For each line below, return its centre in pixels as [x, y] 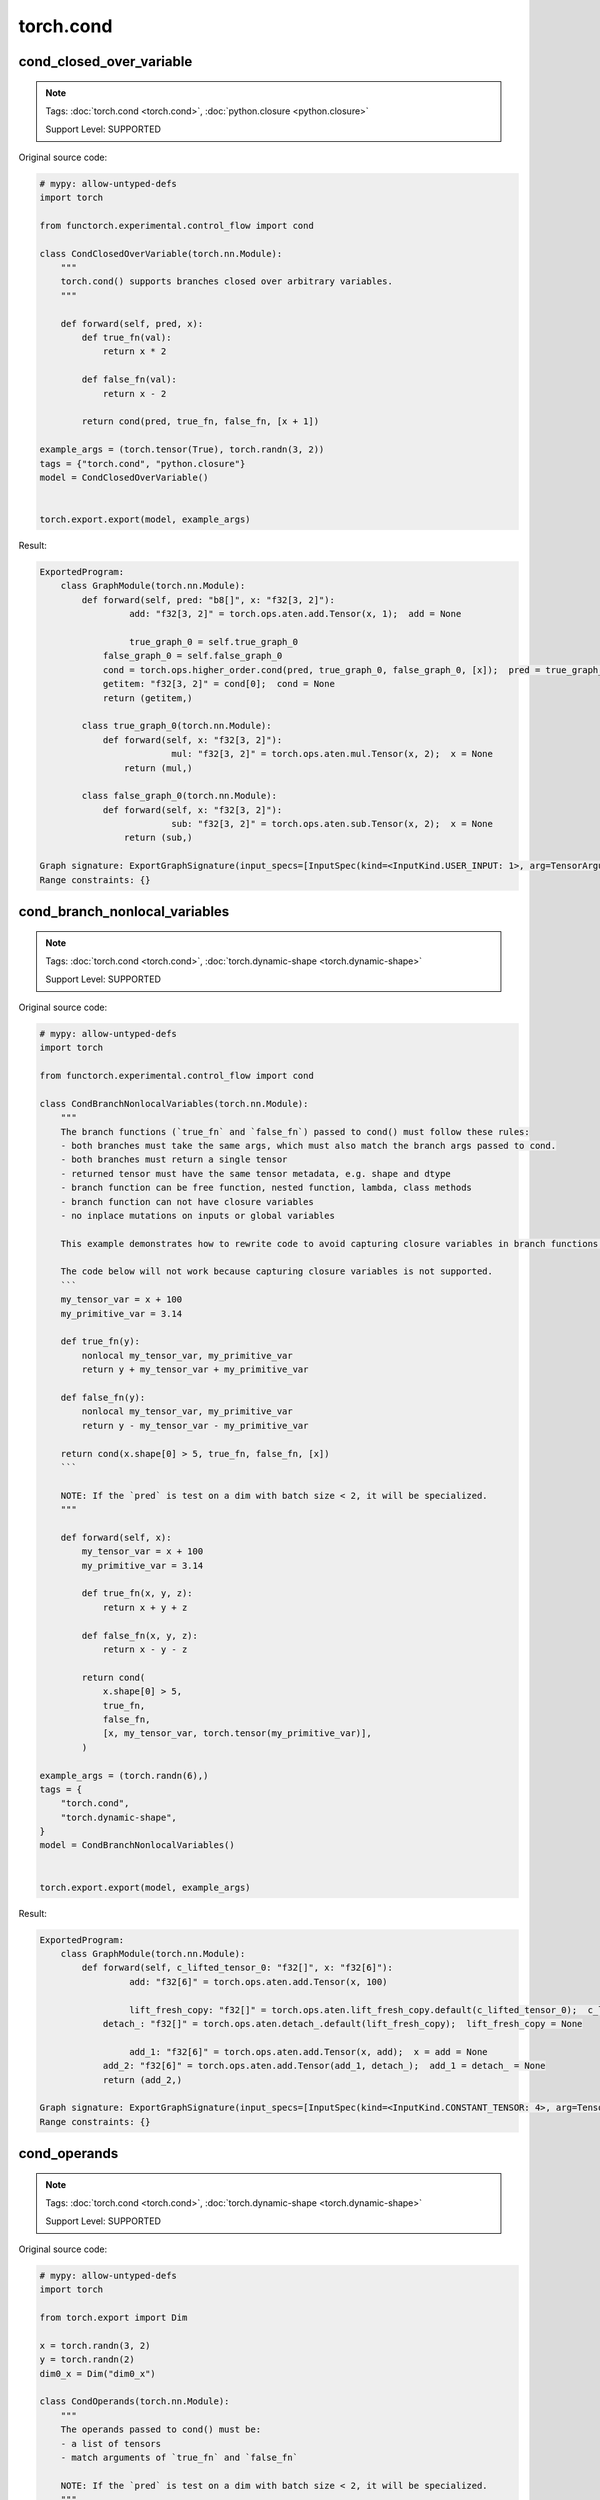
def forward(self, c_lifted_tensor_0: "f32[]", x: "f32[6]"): [237, 1968]
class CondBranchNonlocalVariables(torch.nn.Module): [174, 1103]
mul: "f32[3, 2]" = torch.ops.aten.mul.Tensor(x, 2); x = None [332, 754]
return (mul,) [158, 768]
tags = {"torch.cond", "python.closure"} [142, 463]
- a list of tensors [111, 2443]
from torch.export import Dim [113, 2318]
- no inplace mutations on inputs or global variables [197, 1215]
